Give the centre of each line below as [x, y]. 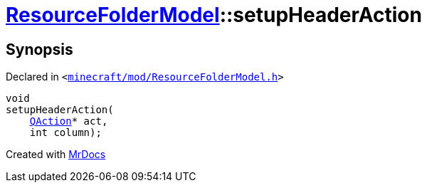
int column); [65, 133]
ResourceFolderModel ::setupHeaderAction [214, 15]
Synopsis [39, 49]
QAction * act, [69, 121]
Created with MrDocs [56, 155]
